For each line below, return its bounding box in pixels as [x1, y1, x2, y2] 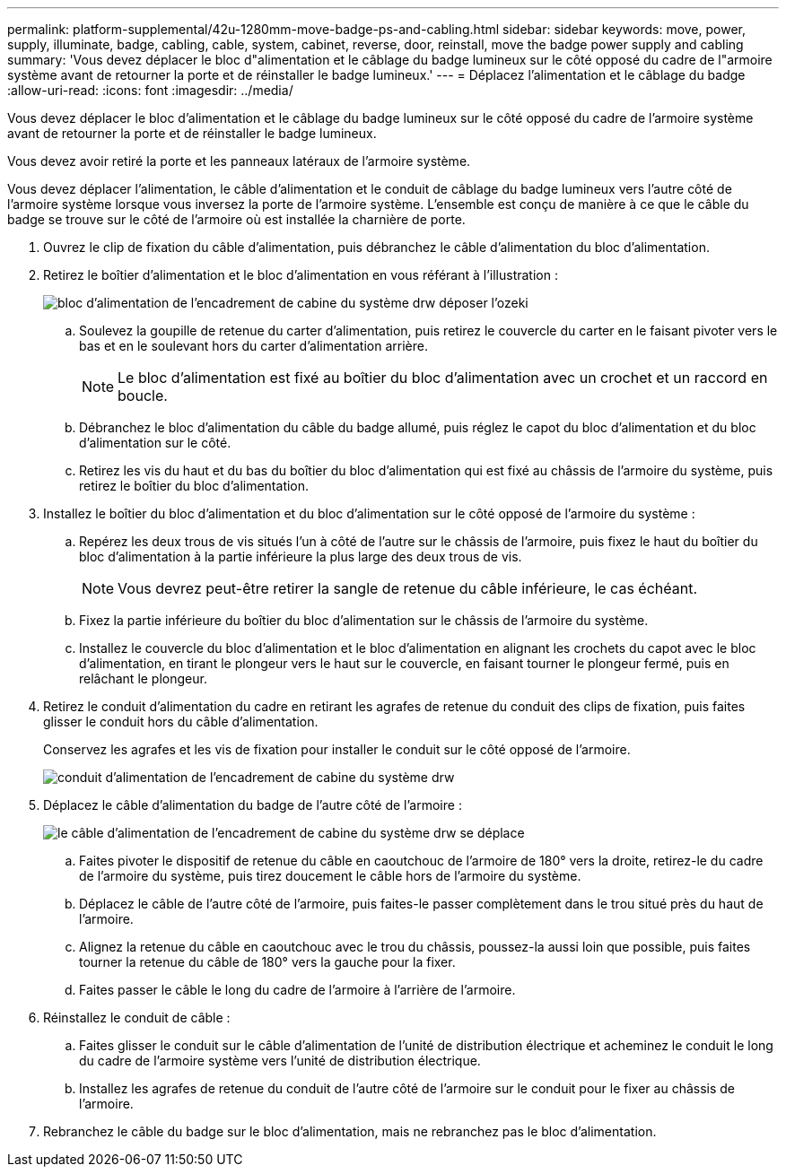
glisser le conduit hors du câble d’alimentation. [43, 714, 319, 729]
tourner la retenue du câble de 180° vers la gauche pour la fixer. [79, 954, 456, 970]
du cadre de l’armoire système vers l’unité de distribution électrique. [79, 1053, 481, 1068]
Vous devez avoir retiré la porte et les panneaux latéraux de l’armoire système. [7, 153, 471, 169]
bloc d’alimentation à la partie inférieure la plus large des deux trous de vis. [79, 549, 522, 564]
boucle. [118, 387, 168, 404]
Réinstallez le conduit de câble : [43, 1010, 231, 1025]
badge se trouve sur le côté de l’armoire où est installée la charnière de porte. [7, 212, 466, 227]
